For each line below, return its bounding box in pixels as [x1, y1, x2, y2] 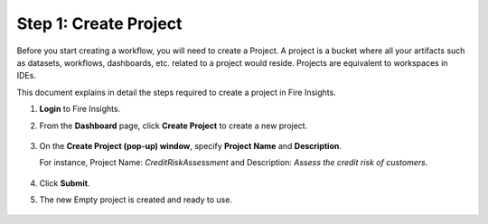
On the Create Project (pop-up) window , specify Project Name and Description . [39, 140, 343, 151]
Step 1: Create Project [16, 14, 183, 33]
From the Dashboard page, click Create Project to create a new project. [39, 120, 308, 131]
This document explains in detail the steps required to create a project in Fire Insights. [16, 87, 336, 98]
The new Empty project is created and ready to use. [39, 194, 232, 205]
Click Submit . [39, 177, 90, 189]
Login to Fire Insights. [39, 104, 121, 115]
